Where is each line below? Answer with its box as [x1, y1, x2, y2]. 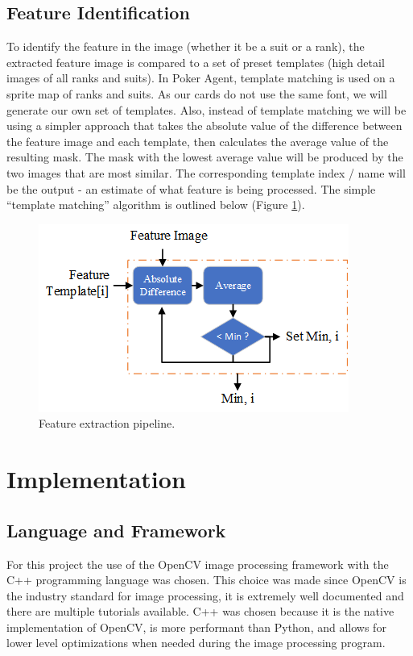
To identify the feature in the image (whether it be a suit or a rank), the [6, 38, 365, 55]
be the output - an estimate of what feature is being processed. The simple [6, 180, 376, 197]
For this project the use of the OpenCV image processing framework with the [6, 555, 389, 572]
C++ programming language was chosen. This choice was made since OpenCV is [6, 571, 407, 588]
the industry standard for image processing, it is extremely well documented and [6, 587, 404, 604]
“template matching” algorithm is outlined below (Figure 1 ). [6, 196, 305, 213]
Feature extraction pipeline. [39, 415, 176, 432]
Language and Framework [6, 517, 226, 542]
